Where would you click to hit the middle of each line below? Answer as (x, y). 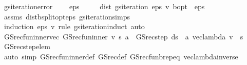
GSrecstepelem (27, 46)
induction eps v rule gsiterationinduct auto (74, 26)
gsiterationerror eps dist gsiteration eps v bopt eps (104, 6)
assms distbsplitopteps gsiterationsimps (67, 16)
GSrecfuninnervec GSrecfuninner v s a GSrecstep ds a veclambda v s (123, 36)
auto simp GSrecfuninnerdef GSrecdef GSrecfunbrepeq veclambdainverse (121, 56)
